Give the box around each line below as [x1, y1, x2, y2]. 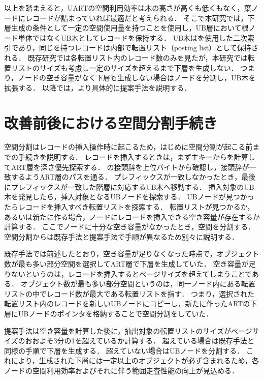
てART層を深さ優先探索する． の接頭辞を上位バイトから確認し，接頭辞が [4, 161, 249, 172]
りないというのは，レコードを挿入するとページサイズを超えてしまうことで [4, 268, 252, 279]
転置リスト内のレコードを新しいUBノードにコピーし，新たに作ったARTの [4, 298, 250, 309]
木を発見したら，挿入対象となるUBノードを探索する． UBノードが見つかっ [4, 191, 254, 202]
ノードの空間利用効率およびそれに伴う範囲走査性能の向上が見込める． [4, 365, 239, 375]
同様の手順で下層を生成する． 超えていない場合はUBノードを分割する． [4, 345, 244, 356]
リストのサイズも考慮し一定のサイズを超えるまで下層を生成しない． [11, 62, 238, 73]
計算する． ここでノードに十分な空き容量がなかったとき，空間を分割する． [4, 221, 255, 232]
